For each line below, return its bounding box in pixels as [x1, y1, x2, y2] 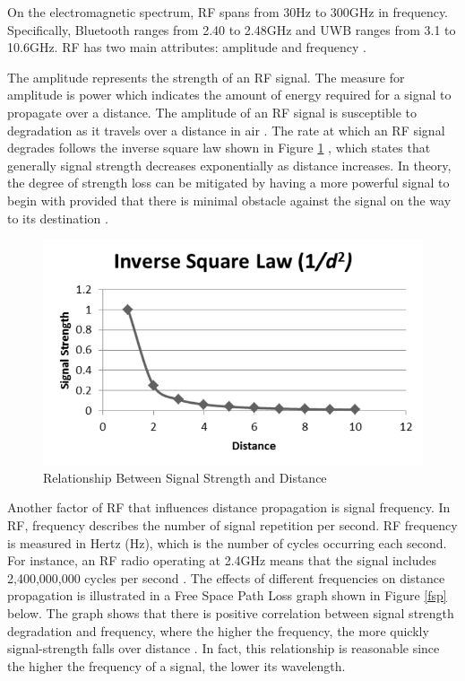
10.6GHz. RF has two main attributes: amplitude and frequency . [7, 38, 366, 57]
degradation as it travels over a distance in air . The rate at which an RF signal [7, 120, 445, 139]
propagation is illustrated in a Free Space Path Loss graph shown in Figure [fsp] [7, 586, 447, 605]
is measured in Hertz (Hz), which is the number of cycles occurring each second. [7, 533, 447, 552]
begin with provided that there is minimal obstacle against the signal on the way [7, 190, 452, 209]
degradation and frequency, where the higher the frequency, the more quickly [7, 621, 429, 640]
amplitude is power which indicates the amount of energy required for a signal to [7, 85, 452, 104]
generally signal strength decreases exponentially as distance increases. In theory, [7, 155, 452, 174]
